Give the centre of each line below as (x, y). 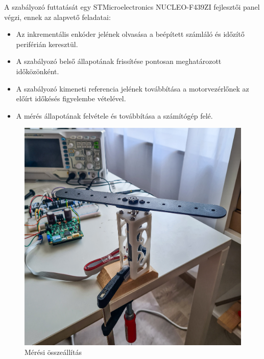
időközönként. (38, 71)
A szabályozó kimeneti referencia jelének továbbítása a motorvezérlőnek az (133, 88)
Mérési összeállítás (53, 352)
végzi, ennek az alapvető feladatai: (57, 17)
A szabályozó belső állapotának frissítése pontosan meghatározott (119, 61)
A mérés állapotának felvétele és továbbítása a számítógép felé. (114, 115)
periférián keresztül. (47, 44)
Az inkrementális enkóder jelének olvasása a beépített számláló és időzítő (130, 34)
